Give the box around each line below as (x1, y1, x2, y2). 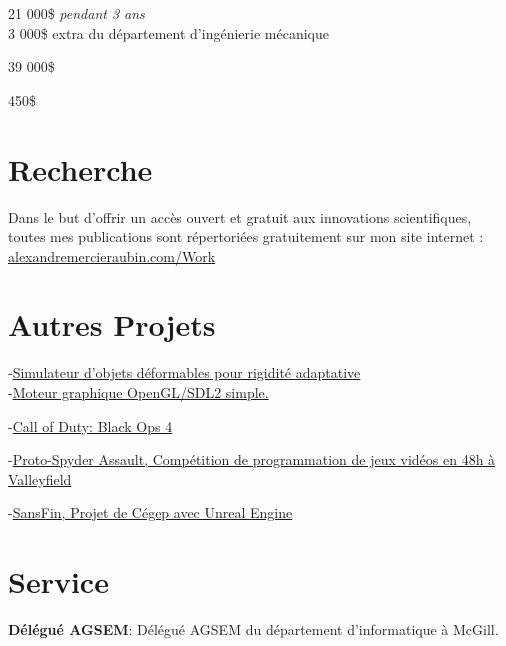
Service (8, 561, 109, 602)
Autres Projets (8, 304, 216, 345)
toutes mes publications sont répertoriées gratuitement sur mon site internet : (8, 226, 484, 247)
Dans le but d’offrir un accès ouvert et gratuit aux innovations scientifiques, (8, 206, 472, 227)
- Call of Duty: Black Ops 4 (8, 415, 173, 436)
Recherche (8, 148, 153, 189)
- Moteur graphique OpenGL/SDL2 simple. (8, 382, 269, 402)
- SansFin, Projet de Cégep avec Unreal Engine (8, 502, 293, 523)
